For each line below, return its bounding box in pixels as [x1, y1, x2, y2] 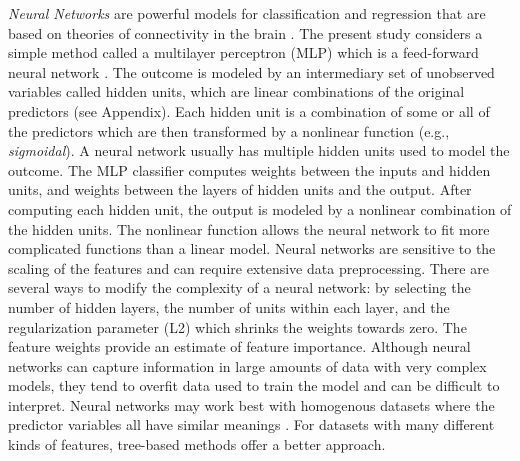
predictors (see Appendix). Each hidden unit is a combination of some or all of [8, 100, 490, 121]
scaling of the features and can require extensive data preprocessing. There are [8, 257, 489, 278]
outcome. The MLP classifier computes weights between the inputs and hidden [8, 159, 491, 180]
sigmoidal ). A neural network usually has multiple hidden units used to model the [8, 140, 510, 161]
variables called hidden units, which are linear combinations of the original [8, 81, 465, 102]
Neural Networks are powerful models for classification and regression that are [8, 3, 486, 23]
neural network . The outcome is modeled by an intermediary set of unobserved [8, 61, 495, 82]
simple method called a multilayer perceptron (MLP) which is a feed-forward [8, 42, 479, 63]
